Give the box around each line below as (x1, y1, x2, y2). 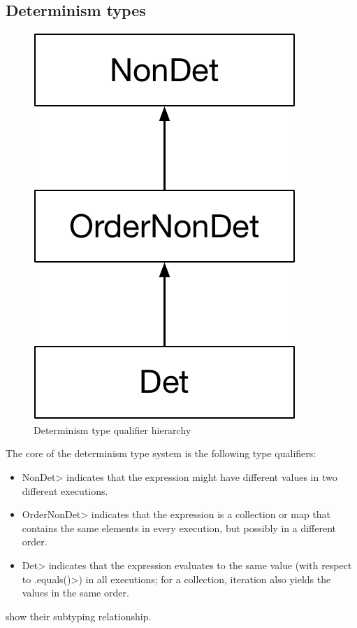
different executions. (22, 483, 108, 498)
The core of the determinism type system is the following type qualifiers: (6, 446, 316, 461)
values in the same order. (22, 585, 129, 600)
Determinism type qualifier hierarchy (34, 422, 191, 437)
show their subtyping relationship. (6, 608, 152, 623)
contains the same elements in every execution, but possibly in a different (22, 520, 336, 535)
